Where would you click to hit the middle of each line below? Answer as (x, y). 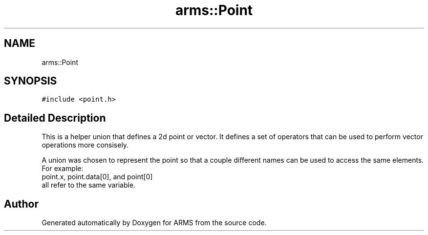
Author (21, 204)
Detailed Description (55, 118)
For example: (63, 169)
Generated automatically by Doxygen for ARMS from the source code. (154, 223)
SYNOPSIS (31, 81)
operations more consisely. (85, 145)
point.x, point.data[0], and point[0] (97, 177)
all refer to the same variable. (89, 185)
